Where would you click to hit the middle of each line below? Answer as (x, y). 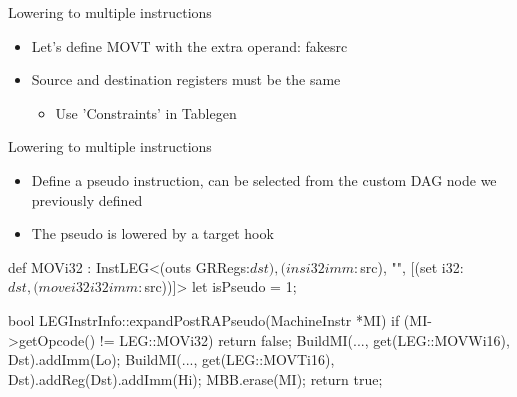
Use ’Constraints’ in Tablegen (146, 112)
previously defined (87, 199)
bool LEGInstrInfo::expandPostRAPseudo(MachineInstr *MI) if (204, 319)
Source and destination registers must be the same (186, 79)
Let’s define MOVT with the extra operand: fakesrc (189, 45)
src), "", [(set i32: (412, 266)
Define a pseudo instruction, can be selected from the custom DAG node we (264, 179)
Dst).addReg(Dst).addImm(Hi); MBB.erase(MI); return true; (195, 378)
